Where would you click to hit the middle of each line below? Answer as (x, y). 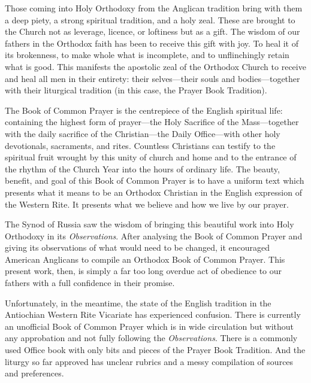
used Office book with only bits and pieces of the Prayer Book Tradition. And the (155, 350)
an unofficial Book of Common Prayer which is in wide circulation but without (150, 326)
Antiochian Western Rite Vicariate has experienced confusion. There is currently (153, 314)
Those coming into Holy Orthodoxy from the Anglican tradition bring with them (154, 8)
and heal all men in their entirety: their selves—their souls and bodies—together (153, 78)
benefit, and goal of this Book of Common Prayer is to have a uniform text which (155, 180)
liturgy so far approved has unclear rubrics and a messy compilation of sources (149, 361)
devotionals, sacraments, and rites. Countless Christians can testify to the (140, 145)
